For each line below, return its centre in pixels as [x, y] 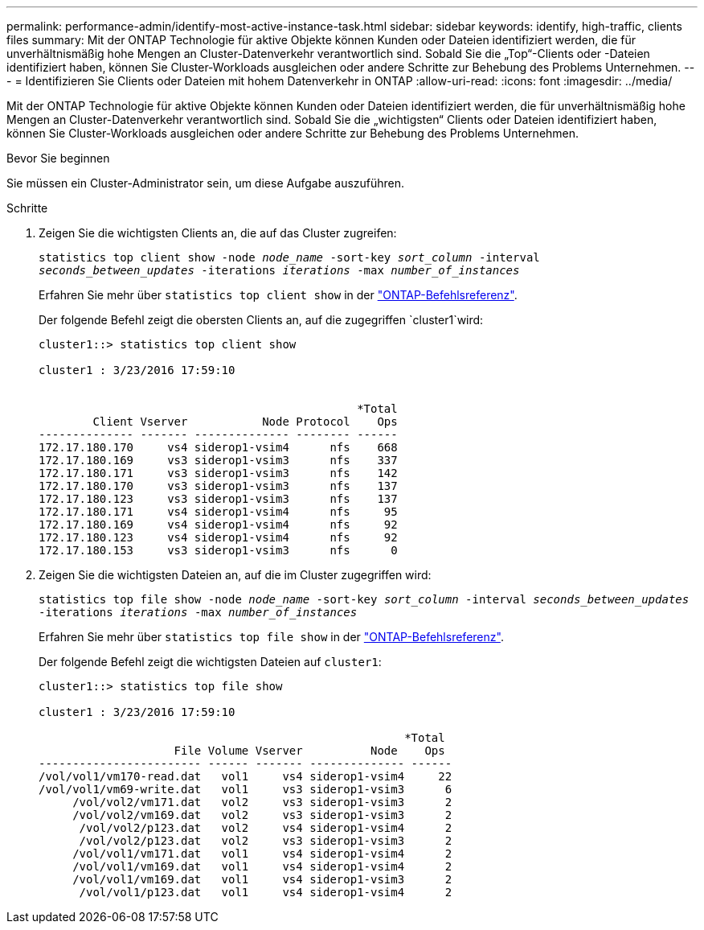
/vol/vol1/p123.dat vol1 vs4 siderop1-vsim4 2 [266, 892]
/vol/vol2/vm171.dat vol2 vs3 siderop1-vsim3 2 [262, 802]
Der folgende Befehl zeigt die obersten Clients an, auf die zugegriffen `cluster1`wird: [261, 320]
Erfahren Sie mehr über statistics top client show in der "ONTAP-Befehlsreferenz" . [278, 295]
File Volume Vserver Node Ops [309, 751]
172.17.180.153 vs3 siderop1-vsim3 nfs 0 [218, 550]
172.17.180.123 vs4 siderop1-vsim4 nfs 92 [218, 537]
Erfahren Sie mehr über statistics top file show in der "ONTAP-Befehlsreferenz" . [271, 637]
